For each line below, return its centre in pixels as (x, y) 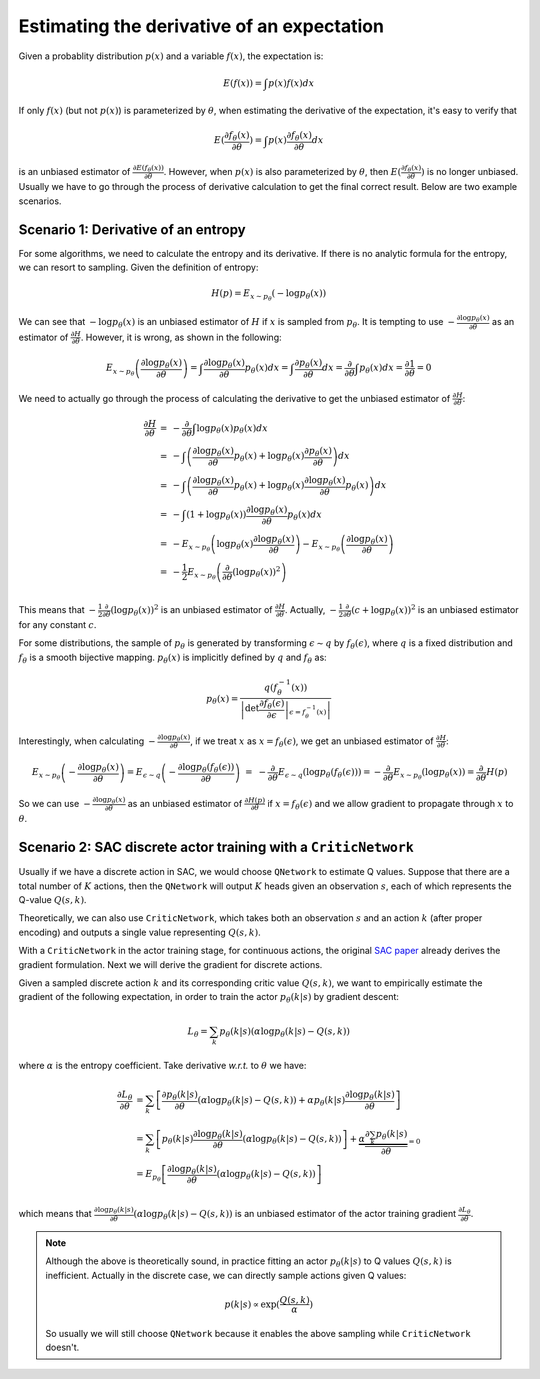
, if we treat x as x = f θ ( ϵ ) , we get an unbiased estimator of (312, 742)
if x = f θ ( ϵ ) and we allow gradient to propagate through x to (390, 804)
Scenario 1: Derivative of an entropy (132, 229)
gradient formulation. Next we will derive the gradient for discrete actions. (170, 964)
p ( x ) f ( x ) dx (291, 83)
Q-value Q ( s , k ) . (52, 900)
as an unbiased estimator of (185, 803)
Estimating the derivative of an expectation (201, 26)
